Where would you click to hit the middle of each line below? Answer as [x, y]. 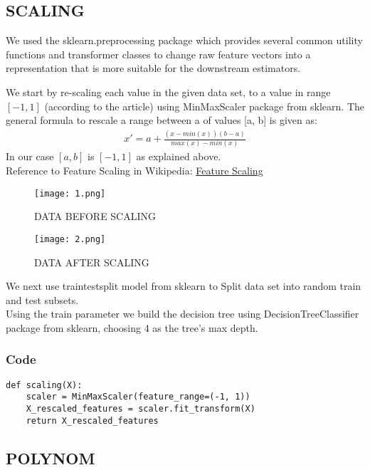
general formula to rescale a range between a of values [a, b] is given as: [162, 120]
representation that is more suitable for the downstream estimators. [153, 68]
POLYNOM [51, 458]
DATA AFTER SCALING [92, 262]
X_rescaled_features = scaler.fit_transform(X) [141, 409]
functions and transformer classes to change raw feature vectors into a [158, 54]
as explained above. [179, 156]
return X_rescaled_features [92, 421]
